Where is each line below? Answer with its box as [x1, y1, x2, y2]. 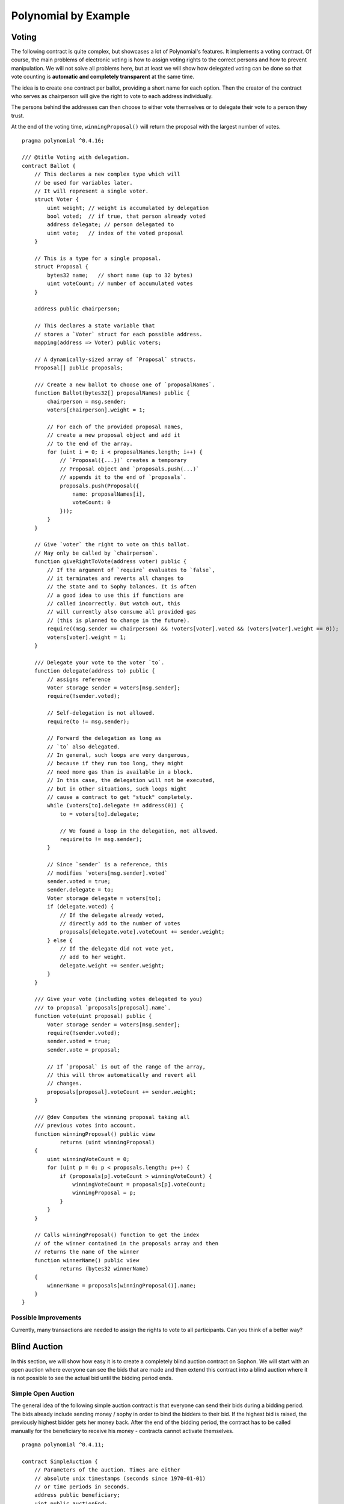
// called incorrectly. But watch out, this [47, 600, 180, 607]
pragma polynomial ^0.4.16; [22, 137, 105, 144]
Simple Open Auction [11, 1390, 75, 1398]
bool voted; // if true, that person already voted [47, 213, 206, 220]
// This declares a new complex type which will [34, 171, 180, 177]
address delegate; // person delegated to [47, 221, 174, 228]
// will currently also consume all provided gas [47, 608, 197, 615]
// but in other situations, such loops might [47, 785, 187, 792]
